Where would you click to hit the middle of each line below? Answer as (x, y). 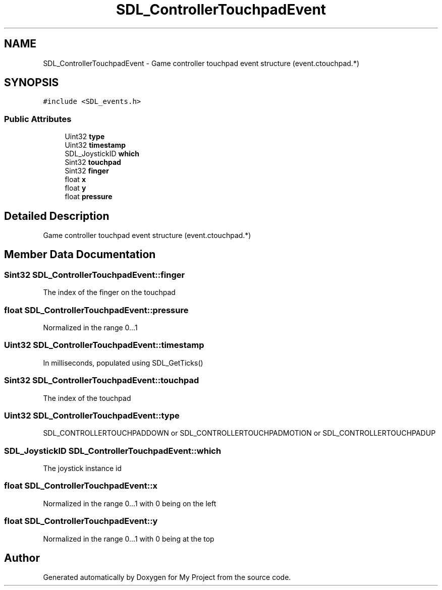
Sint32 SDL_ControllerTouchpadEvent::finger (95, 275)
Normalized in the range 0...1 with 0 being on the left (130, 503)
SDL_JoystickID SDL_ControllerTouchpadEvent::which (113, 451)
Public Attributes (38, 119)
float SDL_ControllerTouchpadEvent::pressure (96, 310)
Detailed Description (57, 216)
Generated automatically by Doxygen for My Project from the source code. (167, 577)
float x (75, 180)
